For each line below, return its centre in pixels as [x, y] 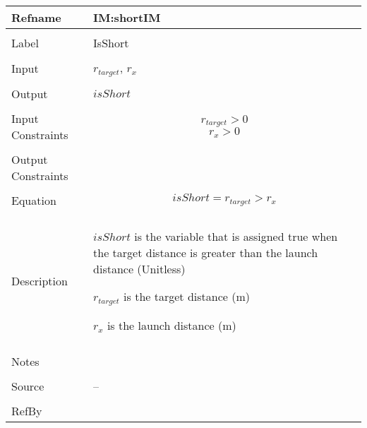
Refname [36, 17]
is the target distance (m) [187, 296]
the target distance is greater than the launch [206, 252]
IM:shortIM [127, 17]
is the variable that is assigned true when [236, 236]
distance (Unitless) [139, 268]
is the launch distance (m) [172, 325]
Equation [34, 200]
